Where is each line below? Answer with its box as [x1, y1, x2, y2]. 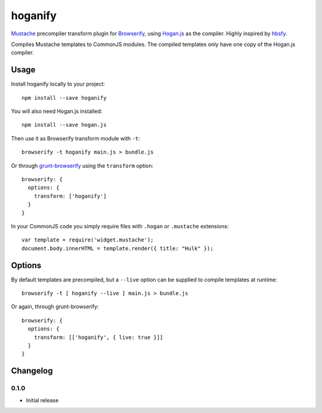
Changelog [11, 366, 53, 376]
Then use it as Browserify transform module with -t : [11, 134, 140, 142]
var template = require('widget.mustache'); [21, 237, 154, 243]
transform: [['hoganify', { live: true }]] [33, 334, 163, 341]
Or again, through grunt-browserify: [11, 303, 100, 310]
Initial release [26, 396, 59, 403]
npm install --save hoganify [21, 94, 107, 101]
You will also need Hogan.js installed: [11, 108, 103, 115]
